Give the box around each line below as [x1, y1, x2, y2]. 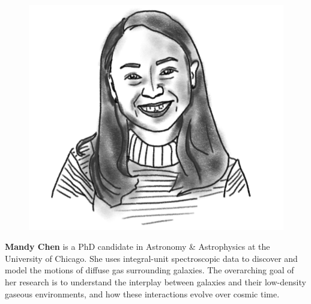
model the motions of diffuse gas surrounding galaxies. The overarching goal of [5, 264, 294, 276]
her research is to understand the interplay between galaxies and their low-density [5, 276, 306, 288]
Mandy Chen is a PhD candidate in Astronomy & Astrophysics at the [5, 240, 270, 253]
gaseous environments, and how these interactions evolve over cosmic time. [5, 287, 280, 300]
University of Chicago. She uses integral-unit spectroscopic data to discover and [5, 252, 298, 264]
